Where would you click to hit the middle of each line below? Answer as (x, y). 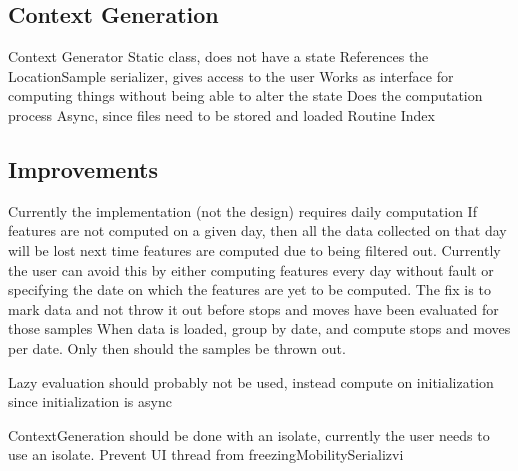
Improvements (83, 168)
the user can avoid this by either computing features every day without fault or (251, 269)
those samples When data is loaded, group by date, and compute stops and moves (259, 328)
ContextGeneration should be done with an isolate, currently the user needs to (249, 434)
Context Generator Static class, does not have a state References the (218, 56)
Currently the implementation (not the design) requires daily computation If (242, 210)
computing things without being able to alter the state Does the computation (245, 95)
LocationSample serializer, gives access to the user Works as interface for (231, 75)
